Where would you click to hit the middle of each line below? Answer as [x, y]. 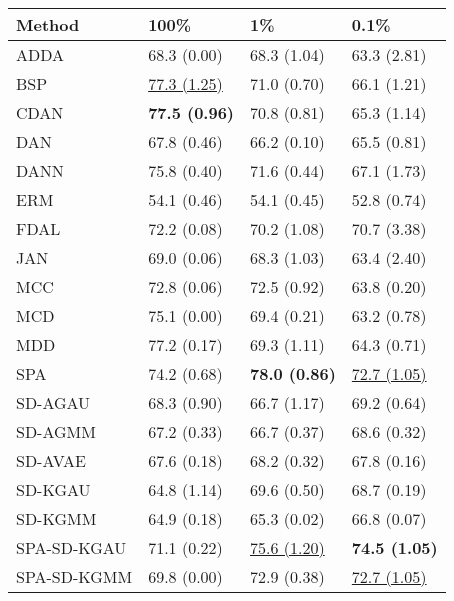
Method [48, 24]
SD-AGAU [53, 402]
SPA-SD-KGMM [74, 576]
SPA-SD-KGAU [71, 547]
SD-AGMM [56, 431]
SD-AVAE [51, 460]
